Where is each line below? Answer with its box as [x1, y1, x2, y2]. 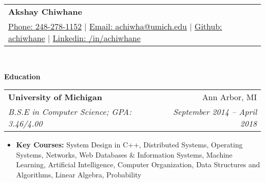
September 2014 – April [173, 106, 257, 118]
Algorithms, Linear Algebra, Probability [16, 169, 142, 179]
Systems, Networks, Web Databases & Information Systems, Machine [16, 149, 233, 160]
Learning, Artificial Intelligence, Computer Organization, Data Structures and [16, 159, 260, 170]
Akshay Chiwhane [8, 6, 83, 17]
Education [4, 71, 41, 81]
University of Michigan [8, 91, 102, 103]
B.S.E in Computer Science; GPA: [8, 106, 131, 118]
